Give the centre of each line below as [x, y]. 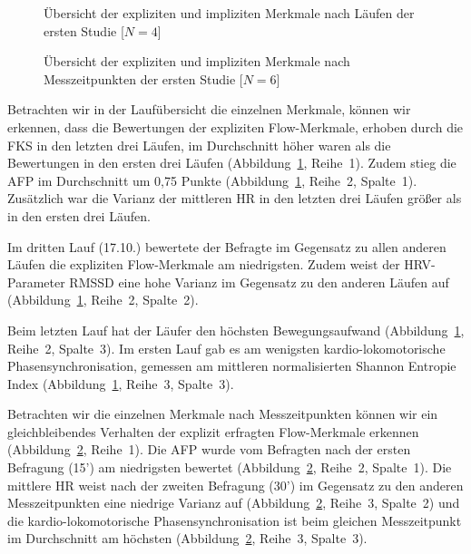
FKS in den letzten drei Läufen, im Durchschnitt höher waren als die [199, 145]
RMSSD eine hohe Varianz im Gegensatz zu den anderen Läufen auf [259, 282]
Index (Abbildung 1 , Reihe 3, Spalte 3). [121, 383]
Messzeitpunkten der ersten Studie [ [143, 78]
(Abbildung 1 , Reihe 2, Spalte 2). [103, 300]
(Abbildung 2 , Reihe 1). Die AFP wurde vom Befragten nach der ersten [209, 449]
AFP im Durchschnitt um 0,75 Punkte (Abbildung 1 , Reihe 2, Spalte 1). [212, 180]
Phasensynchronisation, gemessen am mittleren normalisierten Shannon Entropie [232, 366]
